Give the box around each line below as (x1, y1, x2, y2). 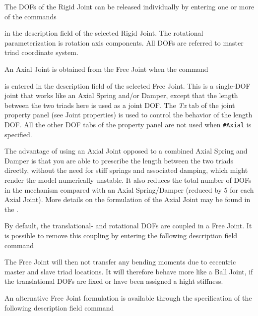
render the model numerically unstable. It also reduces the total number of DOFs (4, 174, 252, 185)
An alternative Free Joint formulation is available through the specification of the (4, 292, 252, 303)
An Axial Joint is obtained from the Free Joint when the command (4, 63, 208, 74)
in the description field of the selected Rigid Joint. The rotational (4, 28, 203, 38)
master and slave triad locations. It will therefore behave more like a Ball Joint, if (4, 266, 253, 276)
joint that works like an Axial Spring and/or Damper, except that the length (4, 90, 238, 101)
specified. (4, 129, 32, 139)
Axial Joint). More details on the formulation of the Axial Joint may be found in (4, 194, 251, 205)
